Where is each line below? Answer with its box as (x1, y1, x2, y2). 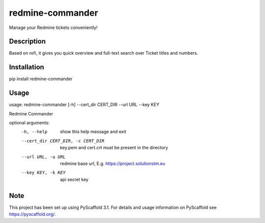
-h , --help (21, 129, 48, 135)
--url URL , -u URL (21, 154, 66, 160)
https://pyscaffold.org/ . (9, 211, 56, 217)
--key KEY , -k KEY (21, 170, 66, 175)
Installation (9, 63, 44, 71)
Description (9, 37, 46, 46)
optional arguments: (9, 120, 50, 126)
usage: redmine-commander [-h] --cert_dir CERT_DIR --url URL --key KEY (9, 102, 159, 108)
